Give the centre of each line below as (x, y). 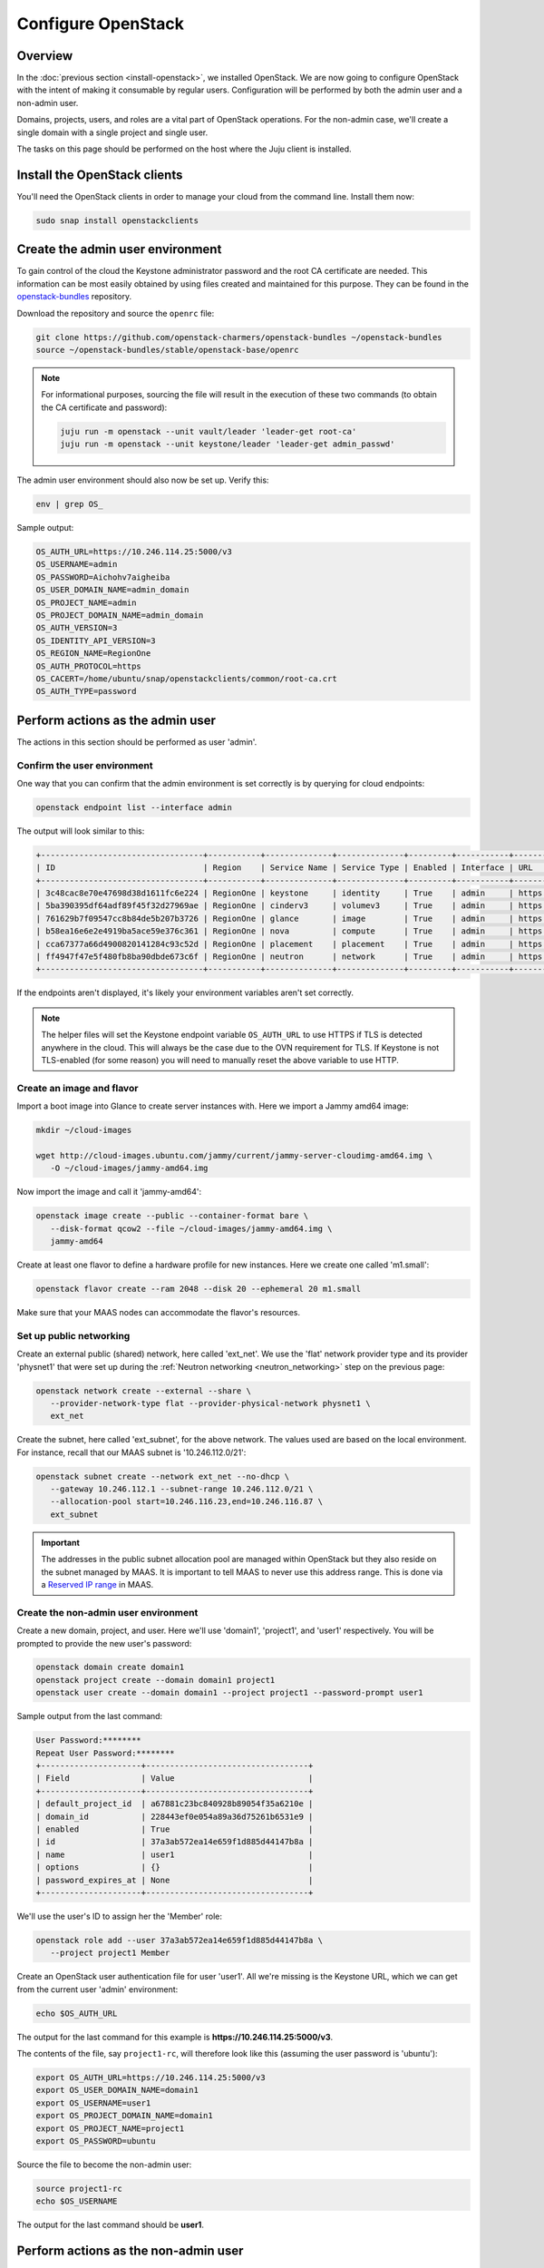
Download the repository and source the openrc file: (116, 313)
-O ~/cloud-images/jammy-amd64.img (129, 1168)
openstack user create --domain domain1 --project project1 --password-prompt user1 (229, 1693)
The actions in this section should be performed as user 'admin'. (137, 742)
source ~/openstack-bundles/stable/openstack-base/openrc (167, 350)
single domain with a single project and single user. (112, 132)
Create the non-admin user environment (107, 1612)
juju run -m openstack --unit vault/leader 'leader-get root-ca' (209, 431)
